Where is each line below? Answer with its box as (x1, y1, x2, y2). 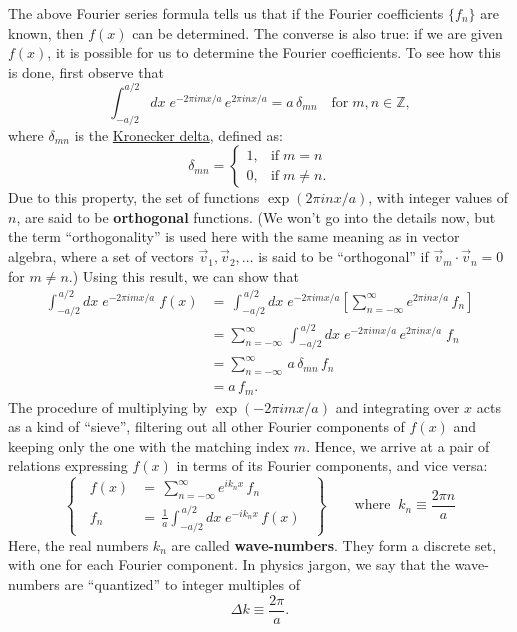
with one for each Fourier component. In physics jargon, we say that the (8, 554, 450, 575)
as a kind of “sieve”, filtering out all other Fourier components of (8, 416, 405, 437)
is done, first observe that (8, 61, 164, 82)
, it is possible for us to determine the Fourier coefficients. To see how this (47, 42, 501, 63)
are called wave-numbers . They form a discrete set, (171, 534, 497, 555)
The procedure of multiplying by (8, 396, 208, 417)
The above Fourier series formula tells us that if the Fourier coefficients (8, 3, 444, 23)
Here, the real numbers (8, 534, 149, 555)
